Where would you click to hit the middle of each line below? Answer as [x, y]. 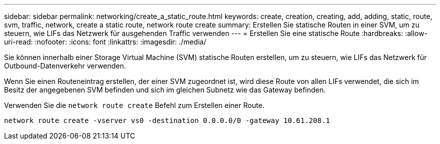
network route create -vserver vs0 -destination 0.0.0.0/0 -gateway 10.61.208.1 [167, 120]
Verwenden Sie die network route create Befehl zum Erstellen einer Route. [134, 105]
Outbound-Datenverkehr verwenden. [65, 66]
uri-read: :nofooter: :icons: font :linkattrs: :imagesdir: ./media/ [105, 42]
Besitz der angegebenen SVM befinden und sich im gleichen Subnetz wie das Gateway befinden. [165, 90]
